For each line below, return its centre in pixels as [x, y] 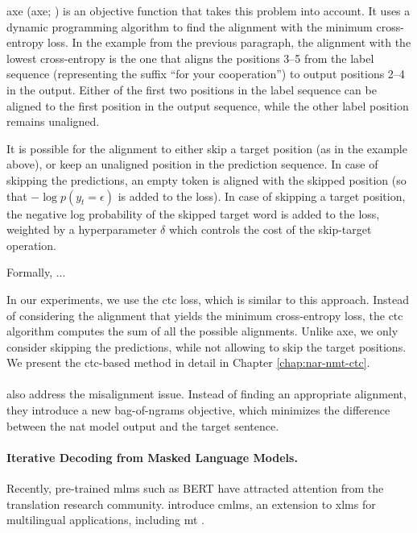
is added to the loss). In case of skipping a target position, [262, 196]
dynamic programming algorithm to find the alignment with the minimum [190, 26]
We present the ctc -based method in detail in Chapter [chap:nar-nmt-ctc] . [188, 362]
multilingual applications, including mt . [105, 520]
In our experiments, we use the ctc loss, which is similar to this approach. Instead [208, 299]
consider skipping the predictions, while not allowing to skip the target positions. [206, 346]
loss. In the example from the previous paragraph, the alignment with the [229, 42]
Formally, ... [36, 272]
